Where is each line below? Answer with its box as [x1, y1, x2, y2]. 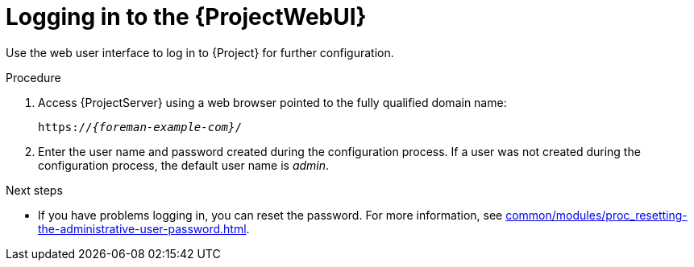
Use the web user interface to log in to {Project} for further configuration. [6, 45, 394, 60]
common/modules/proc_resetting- [505, 207, 688, 222]
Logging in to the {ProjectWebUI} [6, 3, 367, 31]
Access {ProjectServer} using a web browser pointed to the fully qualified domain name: [38, 95, 507, 109]
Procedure [6, 70, 61, 84]
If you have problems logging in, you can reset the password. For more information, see [38, 207, 503, 222]
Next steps [6, 183, 63, 197]
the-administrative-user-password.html [38, 221, 247, 236]
